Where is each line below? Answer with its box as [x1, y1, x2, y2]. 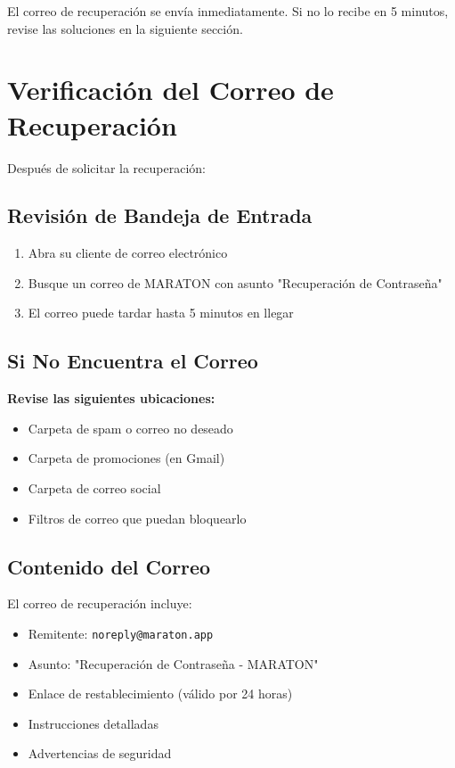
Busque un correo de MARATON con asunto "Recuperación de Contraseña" [28, 273, 443, 292]
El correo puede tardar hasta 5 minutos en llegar [28, 303, 294, 322]
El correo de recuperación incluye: [7, 594, 192, 613]
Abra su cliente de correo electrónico [28, 244, 228, 262]
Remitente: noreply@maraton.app [28, 624, 214, 643]
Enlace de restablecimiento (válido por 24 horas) [28, 684, 293, 703]
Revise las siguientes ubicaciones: [7, 389, 215, 408]
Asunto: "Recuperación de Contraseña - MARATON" [28, 654, 319, 673]
